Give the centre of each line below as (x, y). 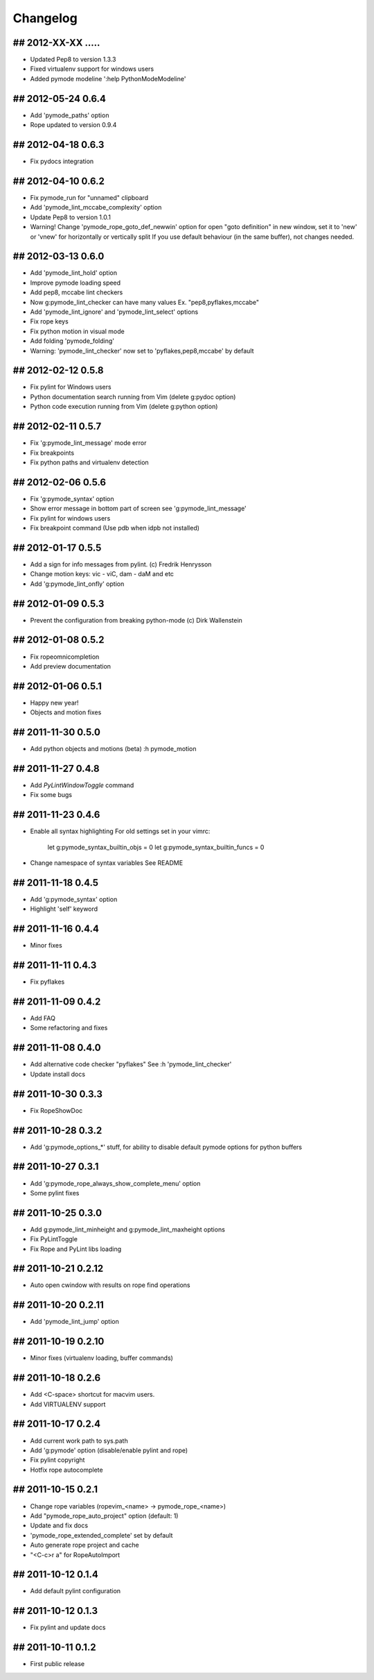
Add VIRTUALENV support (68, 1404)
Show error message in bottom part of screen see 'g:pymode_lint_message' (139, 509)
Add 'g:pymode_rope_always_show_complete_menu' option (115, 1183)
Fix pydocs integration (62, 161)
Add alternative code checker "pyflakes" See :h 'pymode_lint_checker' (131, 1064)
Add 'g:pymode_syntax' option (74, 899)
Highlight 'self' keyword (64, 909)
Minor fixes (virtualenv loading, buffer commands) (101, 1358)
